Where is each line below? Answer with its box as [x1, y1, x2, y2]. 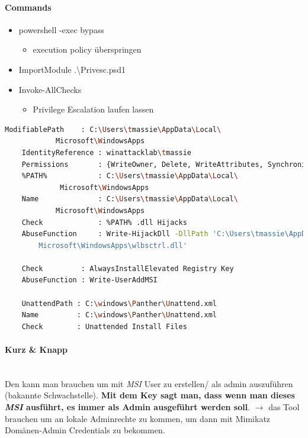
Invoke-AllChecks [18, 83, 82, 95]
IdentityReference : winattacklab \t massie [21, 148, 192, 157]
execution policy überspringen [33, 43, 142, 56]
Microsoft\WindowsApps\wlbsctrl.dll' [38, 241, 187, 250]
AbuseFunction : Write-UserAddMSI [21, 276, 158, 285]
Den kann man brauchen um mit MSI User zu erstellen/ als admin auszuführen [5, 377, 293, 389]
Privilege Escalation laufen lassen [33, 103, 154, 115]
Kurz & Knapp [5, 343, 68, 356]
